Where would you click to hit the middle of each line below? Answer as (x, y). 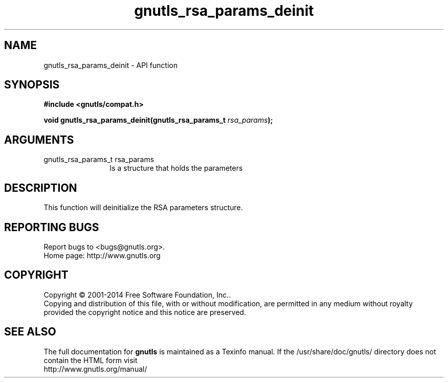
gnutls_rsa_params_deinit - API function (111, 65)
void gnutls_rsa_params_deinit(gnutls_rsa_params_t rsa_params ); (158, 120)
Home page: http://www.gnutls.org (102, 255)
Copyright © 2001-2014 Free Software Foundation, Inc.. (137, 295)
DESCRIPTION (41, 188)
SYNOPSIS (32, 85)
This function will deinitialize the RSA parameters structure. (143, 208)
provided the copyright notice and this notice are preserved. (145, 312)
